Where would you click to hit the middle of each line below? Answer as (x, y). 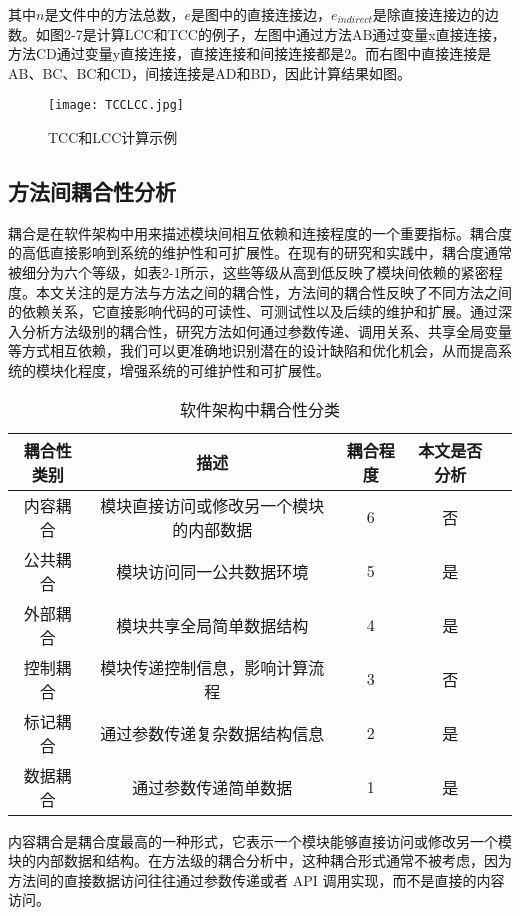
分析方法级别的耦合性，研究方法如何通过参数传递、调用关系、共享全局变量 (266, 330)
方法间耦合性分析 (92, 191)
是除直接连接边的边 (435, 14)
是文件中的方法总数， (114, 14)
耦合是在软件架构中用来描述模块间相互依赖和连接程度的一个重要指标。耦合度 (260, 232)
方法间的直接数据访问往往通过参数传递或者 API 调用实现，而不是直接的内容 (256, 879)
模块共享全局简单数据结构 (212, 625)
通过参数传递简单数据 (212, 787)
